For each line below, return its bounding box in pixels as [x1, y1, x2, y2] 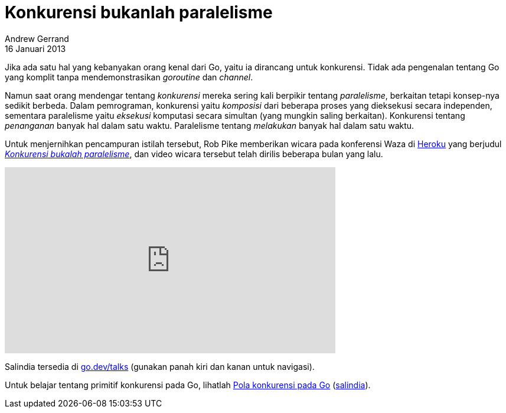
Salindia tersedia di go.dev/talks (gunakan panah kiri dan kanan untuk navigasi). [5, 361, 315, 372]
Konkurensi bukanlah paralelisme [5, 2, 273, 22]
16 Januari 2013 [5, 43, 66, 54]
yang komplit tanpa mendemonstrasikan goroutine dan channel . [5, 71, 253, 82]
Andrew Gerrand [5, 33, 69, 44]
